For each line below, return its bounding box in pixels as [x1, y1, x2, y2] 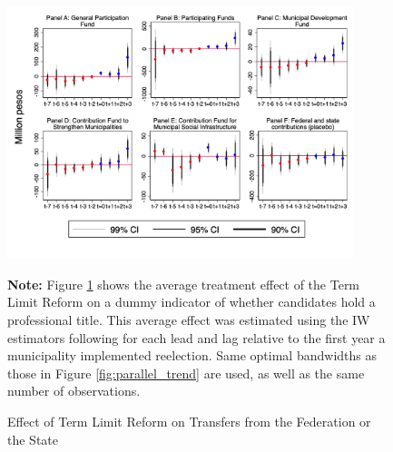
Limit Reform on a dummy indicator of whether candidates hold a [7, 292, 376, 311]
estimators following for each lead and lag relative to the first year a [7, 328, 386, 347]
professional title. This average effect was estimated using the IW [7, 310, 370, 329]
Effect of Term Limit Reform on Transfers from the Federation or [7, 412, 371, 430]
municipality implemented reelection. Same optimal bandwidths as [7, 346, 377, 365]
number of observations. [7, 381, 141, 400]
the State [7, 429, 58, 448]
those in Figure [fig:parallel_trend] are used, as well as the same [7, 363, 365, 382]
